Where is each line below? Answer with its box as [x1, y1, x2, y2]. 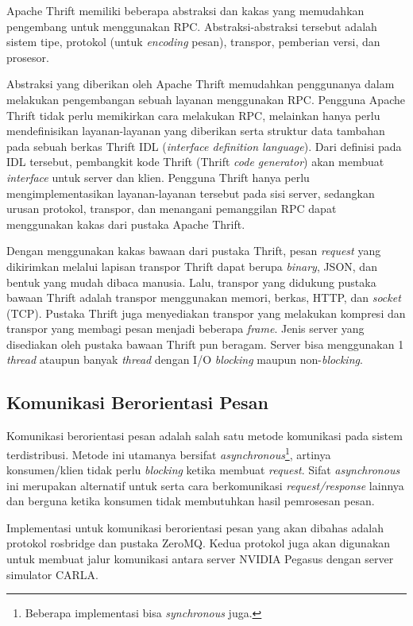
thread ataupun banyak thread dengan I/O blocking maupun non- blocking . [6, 351, 363, 368]
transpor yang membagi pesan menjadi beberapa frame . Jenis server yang [6, 320, 365, 337]
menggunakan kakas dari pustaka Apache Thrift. [6, 215, 245, 232]
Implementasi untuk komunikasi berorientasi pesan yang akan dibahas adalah [6, 519, 384, 535]
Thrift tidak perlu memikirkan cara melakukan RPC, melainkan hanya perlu [6, 106, 380, 123]
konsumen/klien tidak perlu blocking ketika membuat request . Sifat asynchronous [6, 462, 400, 478]
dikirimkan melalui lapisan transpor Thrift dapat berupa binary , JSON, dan [6, 257, 377, 274]
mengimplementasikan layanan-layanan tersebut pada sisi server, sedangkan [6, 184, 375, 201]
